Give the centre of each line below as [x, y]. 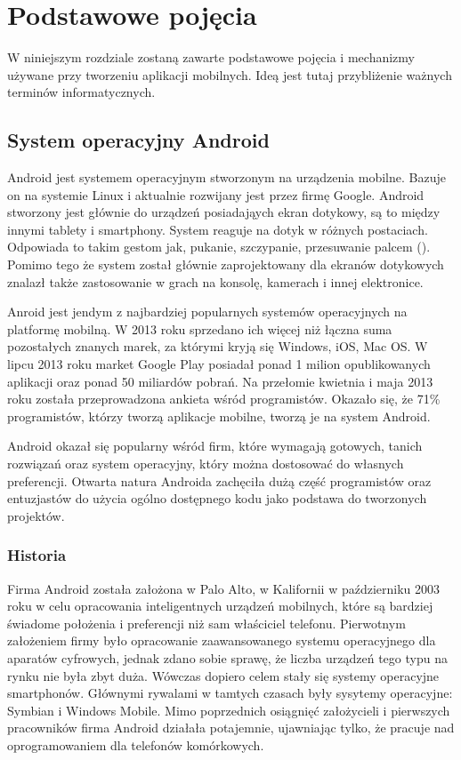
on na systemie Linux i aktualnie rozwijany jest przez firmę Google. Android [216, 194]
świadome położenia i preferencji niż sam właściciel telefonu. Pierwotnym [206, 623]
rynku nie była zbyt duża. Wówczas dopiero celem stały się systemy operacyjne [223, 675]
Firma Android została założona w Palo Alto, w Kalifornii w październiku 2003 [224, 588]
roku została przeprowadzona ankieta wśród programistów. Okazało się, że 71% [224, 399]
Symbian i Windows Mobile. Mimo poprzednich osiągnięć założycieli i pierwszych [229, 710]
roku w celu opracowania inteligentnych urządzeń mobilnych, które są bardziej [220, 606]
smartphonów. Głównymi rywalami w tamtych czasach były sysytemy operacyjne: [230, 693]
